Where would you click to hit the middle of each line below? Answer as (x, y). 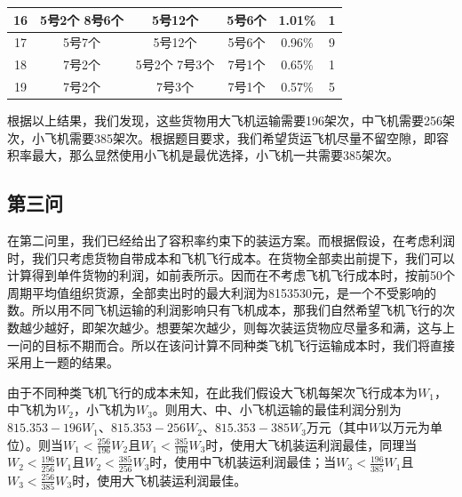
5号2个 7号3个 (175, 64)
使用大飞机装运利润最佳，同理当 (324, 444)
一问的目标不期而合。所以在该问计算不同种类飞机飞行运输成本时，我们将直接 (231, 345)
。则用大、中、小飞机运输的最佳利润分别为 (277, 409)
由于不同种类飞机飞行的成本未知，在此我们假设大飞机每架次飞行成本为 (212, 392)
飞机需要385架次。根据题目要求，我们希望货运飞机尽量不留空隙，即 (240, 137)
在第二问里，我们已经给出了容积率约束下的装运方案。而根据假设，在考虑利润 (231, 240)
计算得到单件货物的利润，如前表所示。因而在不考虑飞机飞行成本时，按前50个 (231, 275)
